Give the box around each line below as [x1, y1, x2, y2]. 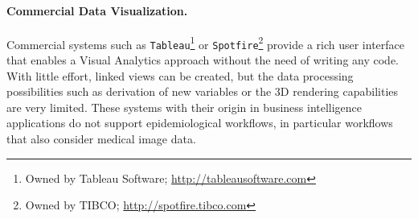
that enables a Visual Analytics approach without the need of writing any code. [6, 52, 399, 68]
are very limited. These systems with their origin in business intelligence [6, 98, 363, 115]
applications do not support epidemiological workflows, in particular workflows [6, 114, 393, 131]
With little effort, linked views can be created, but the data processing [6, 67, 354, 84]
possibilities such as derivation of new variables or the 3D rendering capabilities [6, 83, 399, 100]
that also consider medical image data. [6, 130, 196, 147]
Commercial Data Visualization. [6, 2, 188, 19]
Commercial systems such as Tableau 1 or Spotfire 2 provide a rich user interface [6, 33, 405, 52]
